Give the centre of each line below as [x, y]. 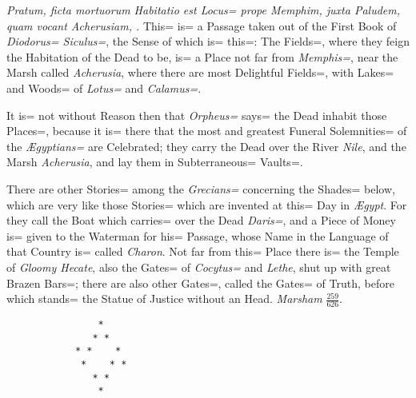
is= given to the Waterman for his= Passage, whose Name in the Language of [198, 235]
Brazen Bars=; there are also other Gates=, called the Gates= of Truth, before [200, 283]
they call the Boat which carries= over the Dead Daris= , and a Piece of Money [201, 220]
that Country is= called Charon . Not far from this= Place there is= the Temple [203, 251]
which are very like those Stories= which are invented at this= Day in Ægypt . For [207, 204]
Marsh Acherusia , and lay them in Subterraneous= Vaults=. [155, 162]
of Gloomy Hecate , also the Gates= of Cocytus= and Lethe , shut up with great [199, 267]
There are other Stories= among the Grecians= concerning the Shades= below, [201, 188]
